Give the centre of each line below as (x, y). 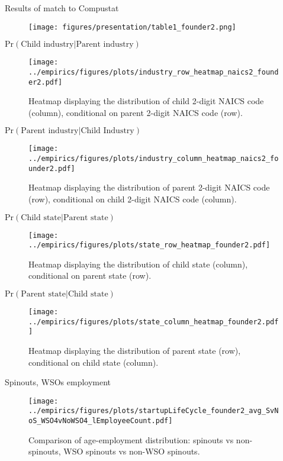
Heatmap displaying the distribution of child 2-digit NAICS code (146, 101)
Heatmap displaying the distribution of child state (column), (138, 264)
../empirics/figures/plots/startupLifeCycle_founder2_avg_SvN (154, 411)
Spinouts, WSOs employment (58, 382)
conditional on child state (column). (94, 362)
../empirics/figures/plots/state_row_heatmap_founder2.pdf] (149, 245)
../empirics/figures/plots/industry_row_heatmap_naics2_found (154, 72)
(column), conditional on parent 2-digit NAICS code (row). (136, 112)
